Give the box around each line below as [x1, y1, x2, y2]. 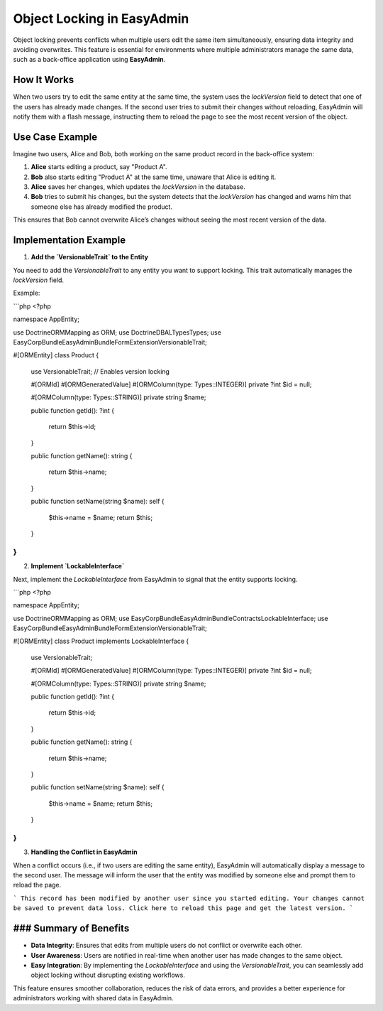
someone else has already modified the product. [30, 202, 173, 211]
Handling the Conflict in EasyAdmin [30, 848, 138, 856]
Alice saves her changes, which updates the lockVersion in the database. [30, 183, 246, 191]
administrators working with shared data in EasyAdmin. [13, 994, 174, 1002]
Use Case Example [13, 131, 98, 143]
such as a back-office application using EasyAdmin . [13, 55, 166, 64]
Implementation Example [13, 234, 126, 247]
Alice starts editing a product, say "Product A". [30, 163, 167, 171]
